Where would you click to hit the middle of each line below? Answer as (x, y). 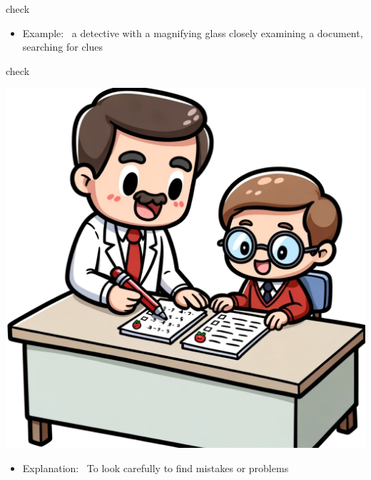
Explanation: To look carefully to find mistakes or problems (156, 467)
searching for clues (63, 47)
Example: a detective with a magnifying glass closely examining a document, (193, 32)
